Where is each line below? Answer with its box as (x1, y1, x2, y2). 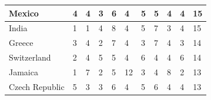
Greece (9, 36, 34, 49)
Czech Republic (9, 80, 65, 92)
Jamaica (9, 65, 38, 78)
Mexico (9, 6, 39, 19)
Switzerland (9, 51, 51, 64)
